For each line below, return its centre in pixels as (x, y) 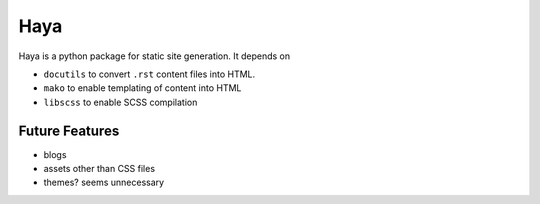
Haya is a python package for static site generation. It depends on (154, 56)
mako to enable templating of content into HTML (142, 88)
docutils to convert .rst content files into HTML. (149, 74)
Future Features (69, 130)
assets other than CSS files (99, 169)
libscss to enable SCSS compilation (120, 102)
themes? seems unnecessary (104, 182)
